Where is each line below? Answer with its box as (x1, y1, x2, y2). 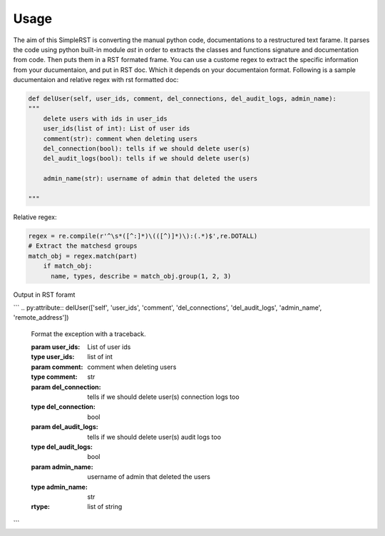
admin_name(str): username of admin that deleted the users (43, 175, 258, 183)
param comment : (31, 363, 83, 371)
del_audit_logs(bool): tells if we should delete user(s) (43, 154, 250, 163)
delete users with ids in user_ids (43, 114, 168, 123)
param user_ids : (31, 343, 81, 351)
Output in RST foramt (13, 290, 76, 299)
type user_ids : (31, 353, 75, 361)
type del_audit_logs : (31, 443, 93, 451)
